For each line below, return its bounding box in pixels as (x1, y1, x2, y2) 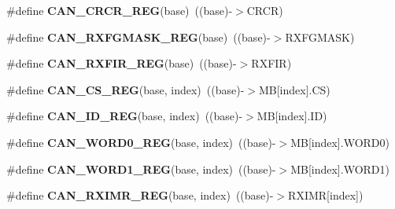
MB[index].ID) (257, 108, 327, 124)
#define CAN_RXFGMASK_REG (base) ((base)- (6, 28, 271, 45)
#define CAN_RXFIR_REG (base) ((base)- (6, 55, 237, 71)
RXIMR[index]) (288, 187, 364, 203)
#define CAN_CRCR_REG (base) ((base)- (6, 2, 233, 18)
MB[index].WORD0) (290, 134, 389, 150)
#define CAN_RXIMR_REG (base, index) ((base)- (6, 187, 274, 203)
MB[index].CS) (258, 81, 330, 97)
